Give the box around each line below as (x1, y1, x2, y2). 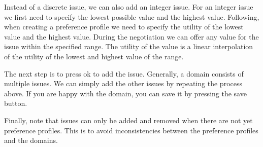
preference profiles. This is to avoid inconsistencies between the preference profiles (4, 125, 258, 135)
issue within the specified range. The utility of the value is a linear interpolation (4, 41, 253, 52)
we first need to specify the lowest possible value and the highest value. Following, (4, 11, 259, 22)
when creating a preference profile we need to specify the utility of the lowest (4, 21, 244, 32)
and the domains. (4, 135, 58, 145)
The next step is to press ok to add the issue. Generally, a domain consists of (4, 68, 244, 79)
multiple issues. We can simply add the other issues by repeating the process (4, 78, 242, 89)
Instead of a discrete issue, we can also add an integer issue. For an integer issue (4, 2, 253, 12)
